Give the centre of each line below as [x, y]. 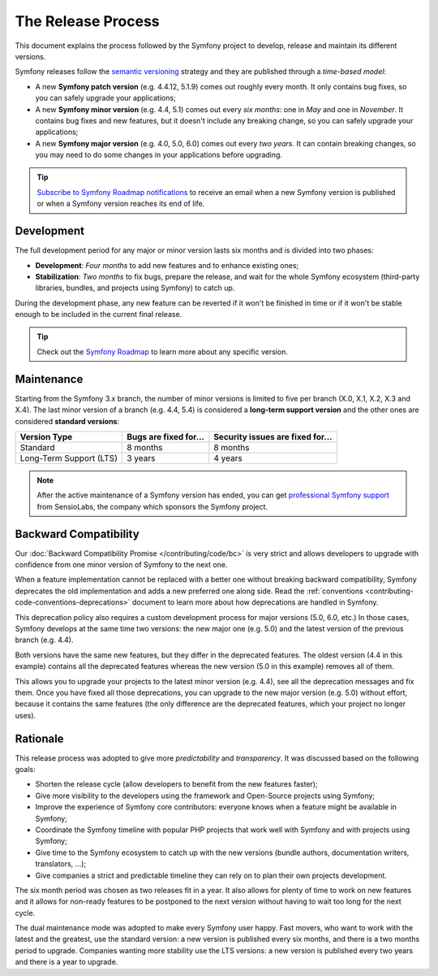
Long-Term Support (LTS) [69, 458]
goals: [25, 770]
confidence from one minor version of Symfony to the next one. [121, 565]
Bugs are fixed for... [165, 436]
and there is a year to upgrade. [67, 962]
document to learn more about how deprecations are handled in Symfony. [255, 602]
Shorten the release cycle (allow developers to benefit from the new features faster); [176, 784]
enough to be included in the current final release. [99, 314]
